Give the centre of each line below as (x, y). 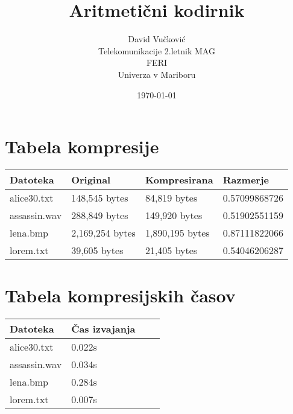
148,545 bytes (100, 198)
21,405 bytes (171, 250)
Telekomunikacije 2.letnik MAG (157, 50)
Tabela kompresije (82, 146)
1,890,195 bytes (177, 233)
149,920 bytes (174, 215)
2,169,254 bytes (103, 233)
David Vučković (157, 39)
